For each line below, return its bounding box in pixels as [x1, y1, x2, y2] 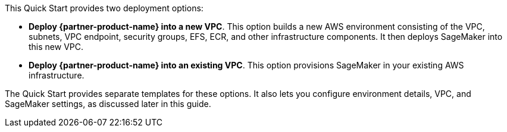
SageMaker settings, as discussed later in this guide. [5, 99, 211, 109]
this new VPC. [29, 42, 84, 52]
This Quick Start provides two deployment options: [5, 3, 204, 13]
